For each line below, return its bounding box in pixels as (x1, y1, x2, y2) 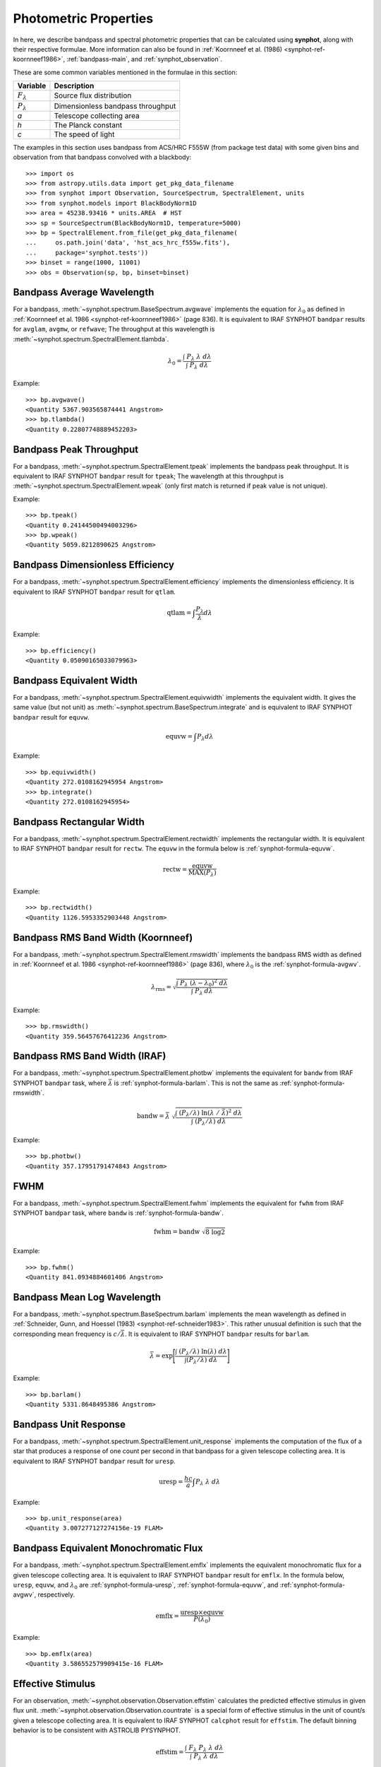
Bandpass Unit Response (13, 1418, 126, 1431)
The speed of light (54, 129, 115, 139)
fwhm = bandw (154, 1228, 200, 1236)
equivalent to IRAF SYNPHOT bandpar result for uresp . (13, 1457, 176, 1465)
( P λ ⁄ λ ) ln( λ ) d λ (179, 1347, 227, 1357)
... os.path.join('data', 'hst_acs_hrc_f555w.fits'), (25, 239, 231, 247)
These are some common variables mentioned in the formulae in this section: (13, 68, 238, 76)
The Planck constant (54, 120, 123, 130)
